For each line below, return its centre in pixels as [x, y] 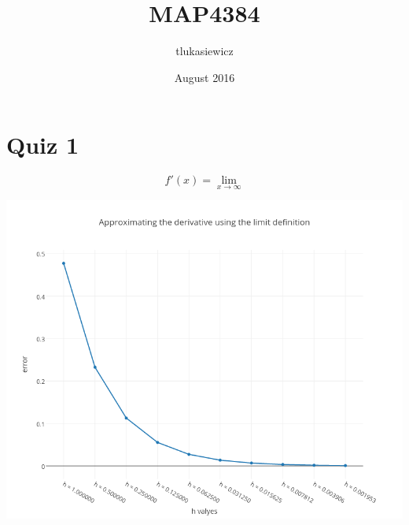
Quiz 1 [43, 145]
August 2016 [204, 77]
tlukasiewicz [204, 51]
